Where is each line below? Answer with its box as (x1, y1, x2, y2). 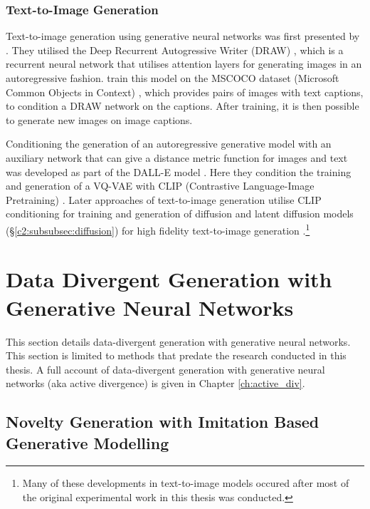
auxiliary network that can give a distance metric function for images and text (6, 150, 348, 165)
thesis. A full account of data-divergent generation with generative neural (6, 361, 325, 376)
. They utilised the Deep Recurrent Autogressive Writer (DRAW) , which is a (6, 42, 344, 57)
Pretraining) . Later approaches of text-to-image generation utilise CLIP (6, 192, 322, 207)
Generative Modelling (6, 431, 169, 453)
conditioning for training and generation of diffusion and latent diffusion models (6, 206, 354, 221)
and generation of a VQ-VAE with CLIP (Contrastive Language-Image (6, 178, 314, 193)
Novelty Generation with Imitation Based (6, 411, 319, 433)
